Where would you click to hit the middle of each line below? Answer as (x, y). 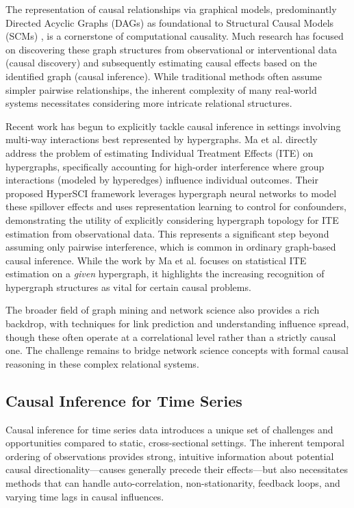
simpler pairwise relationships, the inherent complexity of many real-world (161, 89)
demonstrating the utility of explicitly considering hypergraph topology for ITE (172, 219)
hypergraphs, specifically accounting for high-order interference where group (165, 166)
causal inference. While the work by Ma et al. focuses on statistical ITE (156, 260)
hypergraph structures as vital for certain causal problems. (128, 287)
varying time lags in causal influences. (85, 496)
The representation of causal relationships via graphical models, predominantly (171, 9)
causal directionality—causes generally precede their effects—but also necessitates (177, 469)
